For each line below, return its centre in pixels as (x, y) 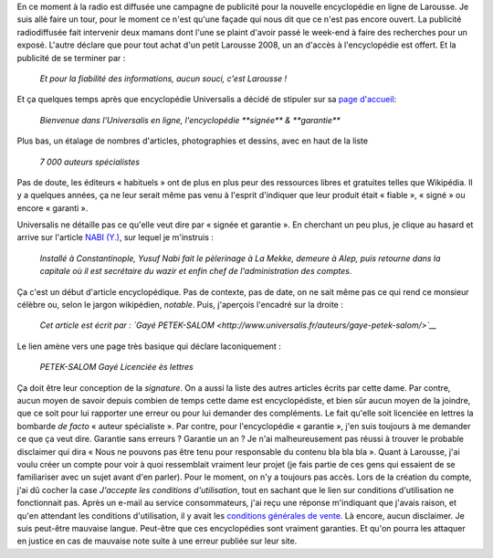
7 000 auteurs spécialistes (90, 162)
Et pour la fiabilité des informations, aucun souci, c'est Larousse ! (163, 79)
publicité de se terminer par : (71, 58)
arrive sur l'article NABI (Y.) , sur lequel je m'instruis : (115, 237)
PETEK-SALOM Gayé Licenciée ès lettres (116, 367)
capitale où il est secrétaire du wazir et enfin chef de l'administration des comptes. (196, 271)
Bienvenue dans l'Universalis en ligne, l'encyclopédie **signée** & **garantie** (190, 120)
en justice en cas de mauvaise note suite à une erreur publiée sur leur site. (157, 541)
